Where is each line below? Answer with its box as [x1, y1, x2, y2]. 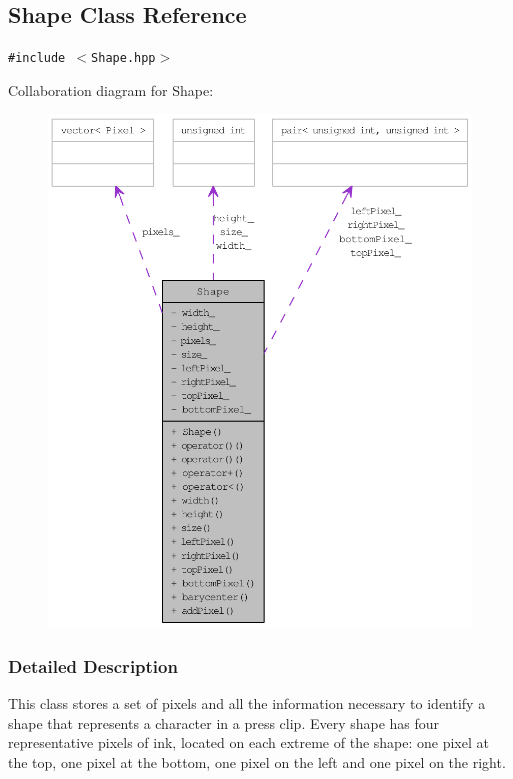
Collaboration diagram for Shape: [8, 79, 214, 100]
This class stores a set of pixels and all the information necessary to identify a [8, 693, 486, 714]
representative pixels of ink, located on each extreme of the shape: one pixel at [8, 732, 489, 753]
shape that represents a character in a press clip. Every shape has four [8, 712, 440, 733]
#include [8, 51, 66, 66]
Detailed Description [8, 653, 178, 678]
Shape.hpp [91, 51, 156, 66]
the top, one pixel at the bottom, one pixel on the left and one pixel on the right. [8, 752, 506, 773]
